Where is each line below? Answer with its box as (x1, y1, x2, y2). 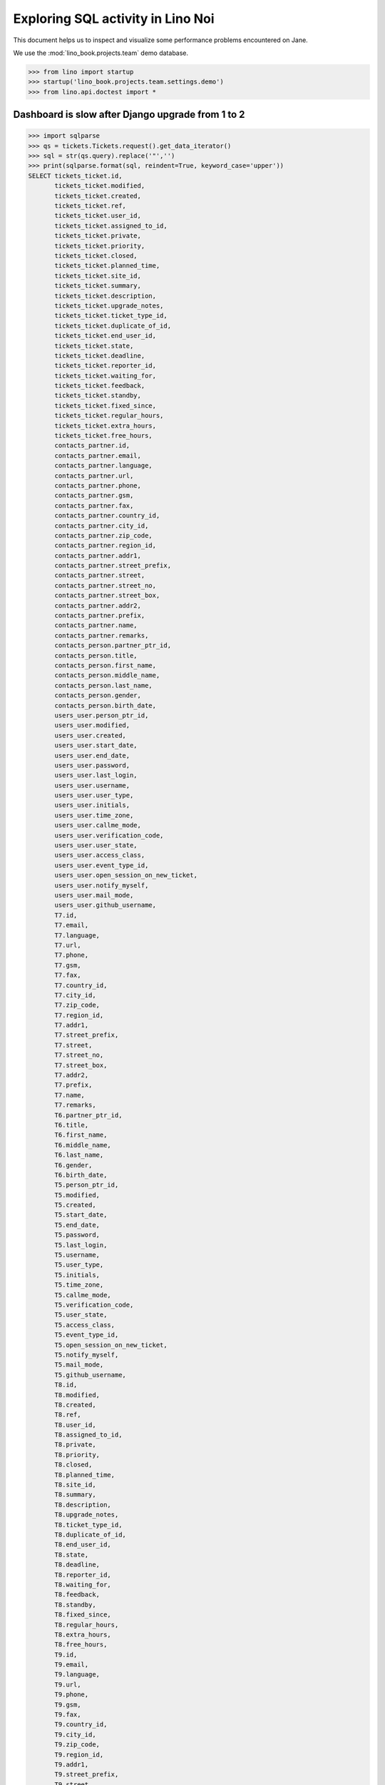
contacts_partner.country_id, (54, 511, 160, 520)
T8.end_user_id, (54, 1541, 112, 1549)
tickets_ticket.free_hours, (54, 432, 153, 440)
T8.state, (54, 1550, 89, 1559)
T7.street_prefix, (54, 1031, 119, 1039)
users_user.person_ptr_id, (54, 711, 149, 719)
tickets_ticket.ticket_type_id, (54, 311, 168, 320)
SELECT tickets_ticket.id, (28, 171, 123, 180)
